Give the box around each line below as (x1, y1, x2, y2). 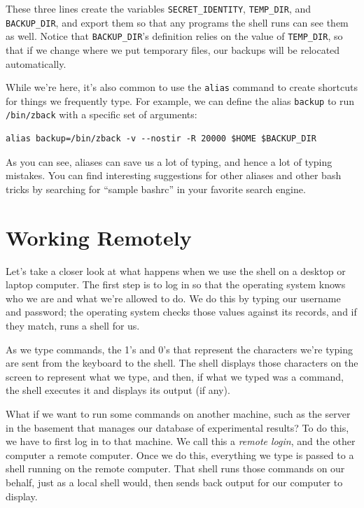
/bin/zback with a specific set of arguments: (6, 107, 197, 122)
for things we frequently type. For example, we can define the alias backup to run (6, 93, 355, 108)
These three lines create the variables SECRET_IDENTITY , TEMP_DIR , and (6, 1, 311, 15)
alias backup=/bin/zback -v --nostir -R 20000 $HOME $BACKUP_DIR (6, 134, 316, 144)
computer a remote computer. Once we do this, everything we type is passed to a (6, 447, 354, 462)
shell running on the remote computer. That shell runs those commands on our (6, 461, 345, 476)
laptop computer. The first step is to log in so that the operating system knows (6, 277, 346, 292)
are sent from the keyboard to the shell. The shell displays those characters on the (6, 355, 358, 370)
